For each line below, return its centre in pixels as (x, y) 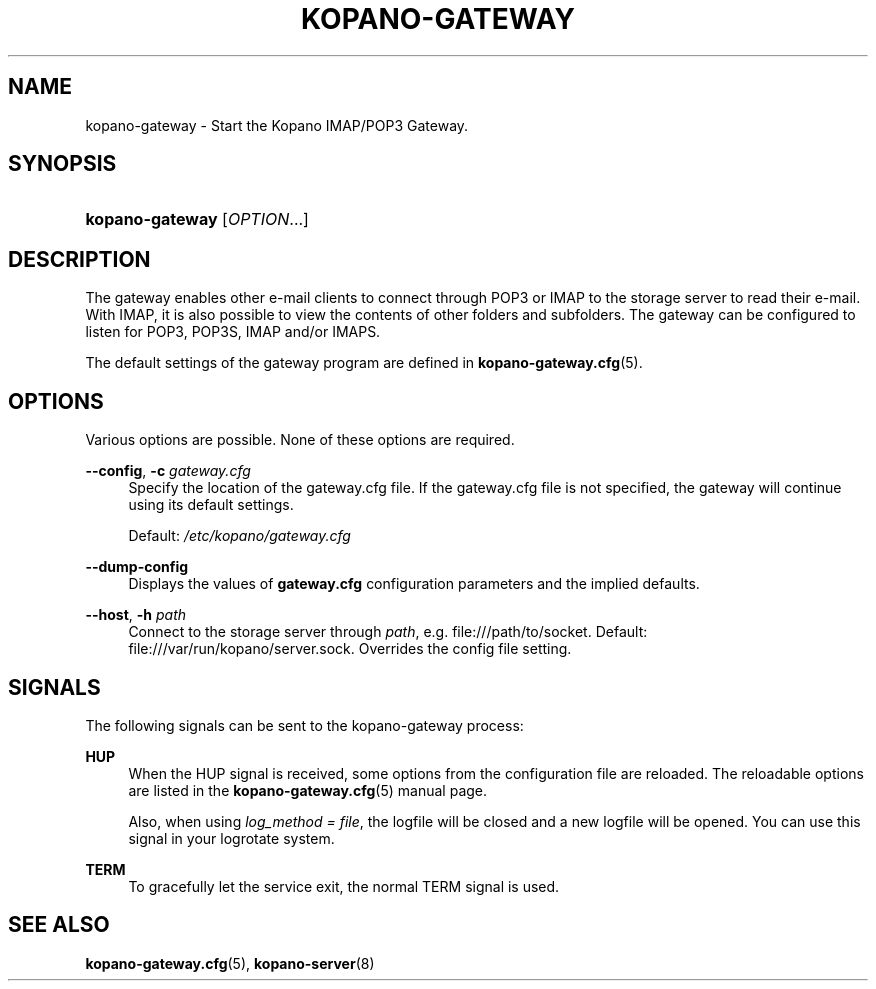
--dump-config (137, 567)
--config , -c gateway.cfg (168, 471)
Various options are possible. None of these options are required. (300, 440)
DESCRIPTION (79, 259)
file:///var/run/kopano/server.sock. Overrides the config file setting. (350, 649)
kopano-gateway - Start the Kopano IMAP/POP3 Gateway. (277, 125)
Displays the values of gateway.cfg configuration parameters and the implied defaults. (414, 584)
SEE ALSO (59, 925)
